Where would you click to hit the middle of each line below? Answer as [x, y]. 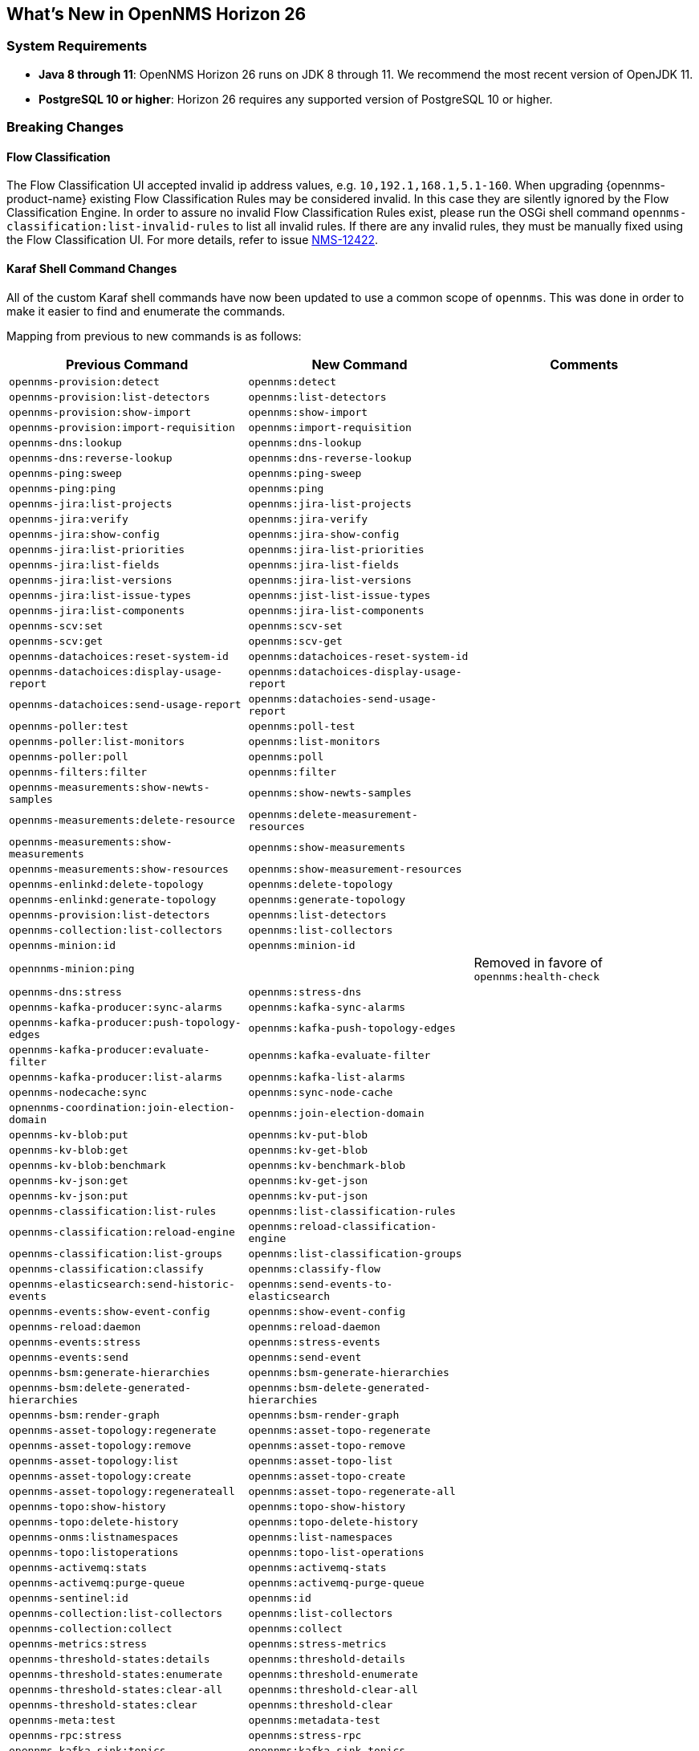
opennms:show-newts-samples [330, 793]
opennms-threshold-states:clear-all [116, 1689]
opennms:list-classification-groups [355, 1253]
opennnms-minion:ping [72, 968]
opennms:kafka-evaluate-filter [339, 1056]
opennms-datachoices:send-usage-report [125, 705]
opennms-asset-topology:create [100, 1476]
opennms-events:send [69, 1357]
